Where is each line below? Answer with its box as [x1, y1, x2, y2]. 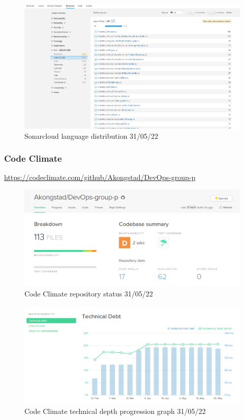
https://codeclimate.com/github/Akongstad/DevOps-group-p [4, 172, 196, 183]
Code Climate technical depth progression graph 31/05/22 [24, 406, 206, 416]
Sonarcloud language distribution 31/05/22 [24, 130, 159, 141]
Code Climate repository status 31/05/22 [24, 288, 153, 298]
